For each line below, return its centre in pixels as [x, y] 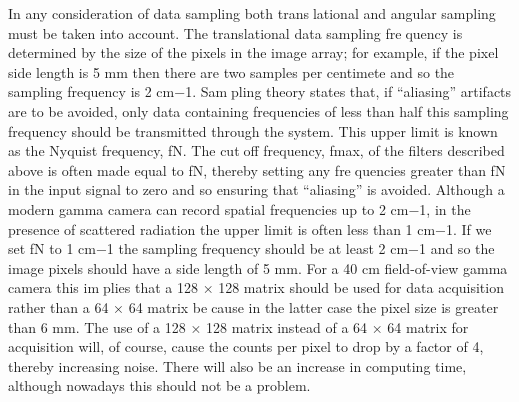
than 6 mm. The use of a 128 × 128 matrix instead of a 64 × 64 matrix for [238, 326]
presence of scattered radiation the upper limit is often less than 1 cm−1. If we [250, 228]
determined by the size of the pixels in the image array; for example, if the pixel [253, 52]
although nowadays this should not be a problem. [159, 385]
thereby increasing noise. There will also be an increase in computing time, [237, 365]
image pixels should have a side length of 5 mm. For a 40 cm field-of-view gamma [258, 267]
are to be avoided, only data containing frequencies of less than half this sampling [258, 110]
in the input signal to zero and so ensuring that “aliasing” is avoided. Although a [256, 189]
